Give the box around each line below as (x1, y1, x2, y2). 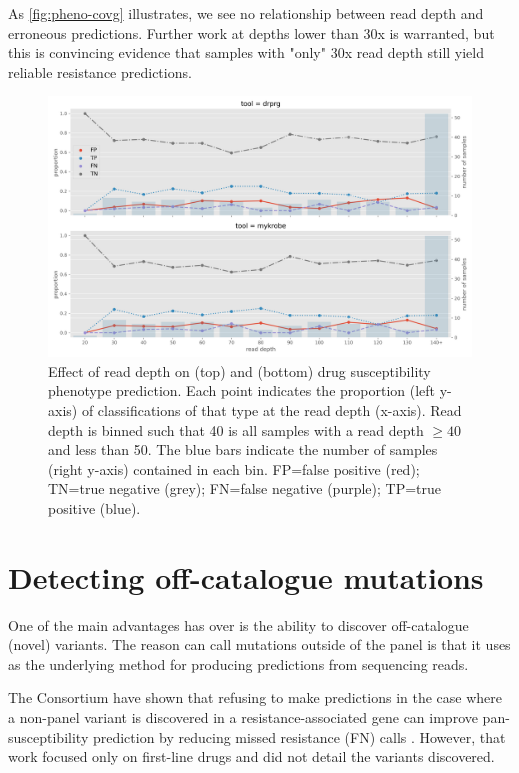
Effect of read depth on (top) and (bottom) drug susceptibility (48, 360, 431, 381)
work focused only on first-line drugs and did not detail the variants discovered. (8, 746, 495, 767)
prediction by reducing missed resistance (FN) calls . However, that (92, 726, 506, 747)
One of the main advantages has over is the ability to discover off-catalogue (8, 614, 469, 635)
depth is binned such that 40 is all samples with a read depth (48, 419, 424, 440)
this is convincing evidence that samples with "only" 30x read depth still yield (8, 42, 485, 63)
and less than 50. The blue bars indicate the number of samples (48, 439, 438, 460)
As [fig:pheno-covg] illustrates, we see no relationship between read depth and (8, 3, 484, 23)
